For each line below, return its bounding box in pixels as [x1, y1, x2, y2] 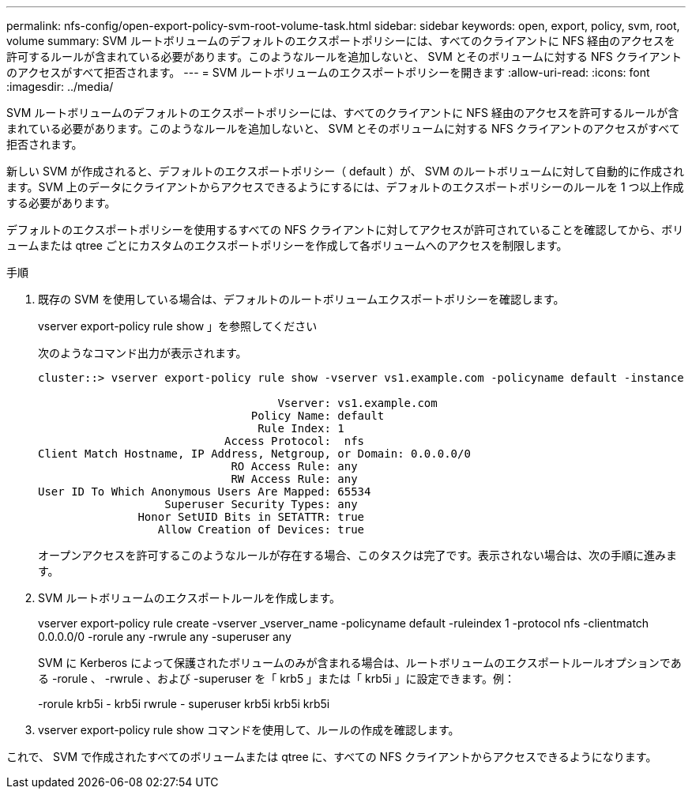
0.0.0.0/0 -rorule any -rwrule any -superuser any [38, 630, 291, 643]
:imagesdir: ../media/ [6, 80, 114, 93]
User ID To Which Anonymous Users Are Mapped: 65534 [38, 485, 371, 498]
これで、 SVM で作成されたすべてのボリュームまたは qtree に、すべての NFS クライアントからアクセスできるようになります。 [6, 750, 657, 763]
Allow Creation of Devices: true [157, 523, 365, 536]
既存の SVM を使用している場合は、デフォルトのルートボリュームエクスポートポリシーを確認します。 [38, 292, 565, 306]
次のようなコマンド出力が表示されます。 [38, 346, 247, 360]
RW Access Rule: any [231, 473, 358, 485]
